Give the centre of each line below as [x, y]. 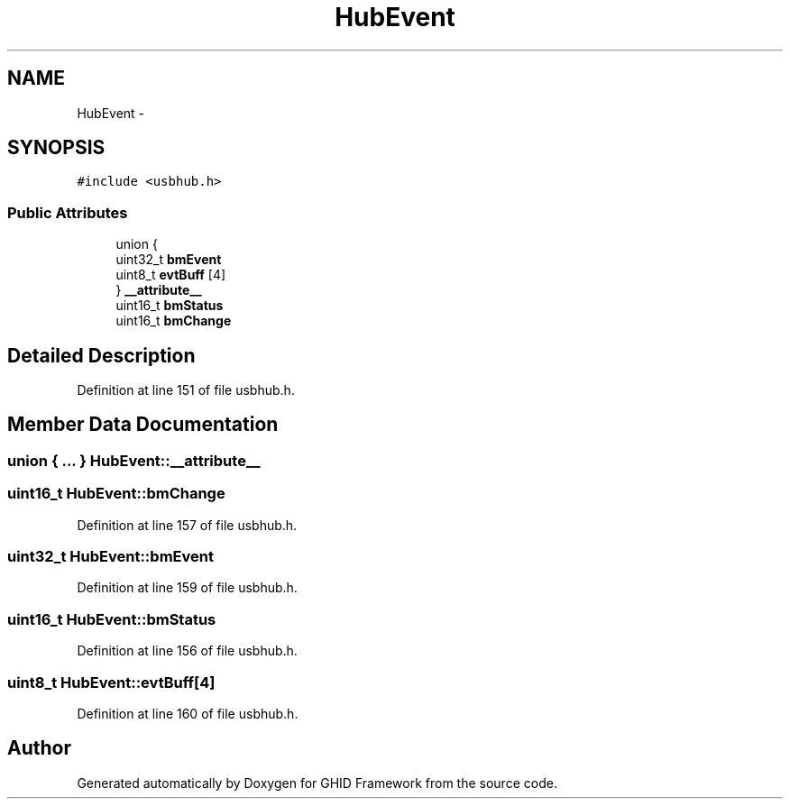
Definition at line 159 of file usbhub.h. [187, 588]
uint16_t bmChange [174, 321]
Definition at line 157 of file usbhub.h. [187, 525]
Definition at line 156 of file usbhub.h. [187, 651]
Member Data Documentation [143, 425]
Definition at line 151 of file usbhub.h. [186, 390]
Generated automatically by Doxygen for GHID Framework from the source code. [317, 783]
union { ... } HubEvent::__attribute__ [134, 460]
